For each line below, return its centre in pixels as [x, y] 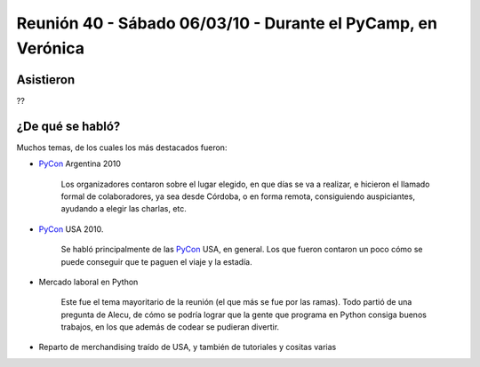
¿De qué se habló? [68, 126]
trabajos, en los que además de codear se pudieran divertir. [170, 327]
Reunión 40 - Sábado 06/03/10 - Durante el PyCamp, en [227, 23]
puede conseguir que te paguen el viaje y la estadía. [156, 261]
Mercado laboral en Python [88, 282]
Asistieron [46, 80]
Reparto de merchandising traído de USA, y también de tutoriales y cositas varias [188, 347]
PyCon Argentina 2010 [80, 164]
